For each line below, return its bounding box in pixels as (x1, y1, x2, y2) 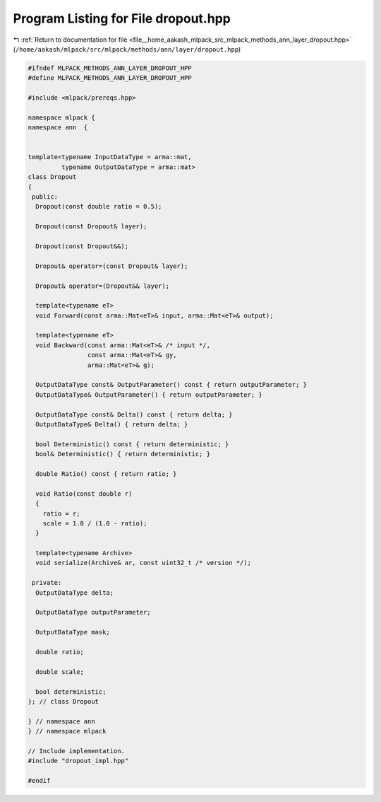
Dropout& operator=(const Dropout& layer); (35, 262, 188, 270)
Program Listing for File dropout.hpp (13, 11, 231, 26)
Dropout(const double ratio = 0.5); (35, 202, 162, 211)
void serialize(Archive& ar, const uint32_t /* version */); (35, 559, 252, 567)
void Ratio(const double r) (35, 489, 133, 498)
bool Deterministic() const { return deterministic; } (35, 440, 229, 448)
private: (32, 579, 62, 587)
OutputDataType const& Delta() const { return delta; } (35, 410, 233, 419)
